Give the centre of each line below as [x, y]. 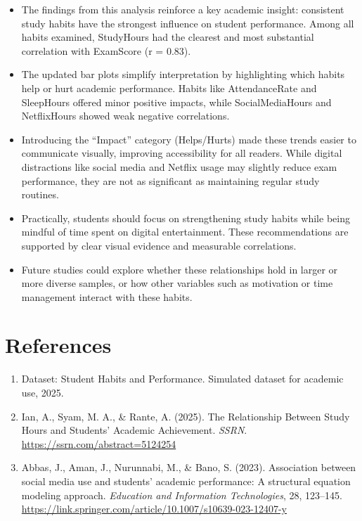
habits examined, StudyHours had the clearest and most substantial [168, 37]
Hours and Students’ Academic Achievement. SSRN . [134, 430]
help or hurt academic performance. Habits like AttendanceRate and [169, 88]
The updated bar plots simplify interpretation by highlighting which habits [183, 74]
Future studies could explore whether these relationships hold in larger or [180, 269]
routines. [40, 194]
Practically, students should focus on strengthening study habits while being [186, 218]
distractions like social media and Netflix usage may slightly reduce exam [179, 166]
